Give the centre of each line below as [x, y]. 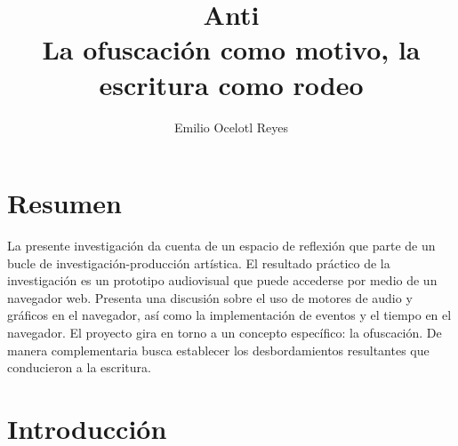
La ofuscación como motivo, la [231, 49]
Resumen [64, 203]
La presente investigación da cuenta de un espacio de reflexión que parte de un [221, 246]
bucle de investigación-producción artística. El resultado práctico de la [199, 263]
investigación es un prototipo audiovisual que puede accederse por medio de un [222, 280]
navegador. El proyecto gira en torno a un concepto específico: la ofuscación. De [225, 332]
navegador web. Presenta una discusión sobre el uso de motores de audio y [210, 297]
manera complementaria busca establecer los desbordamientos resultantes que [218, 350]
